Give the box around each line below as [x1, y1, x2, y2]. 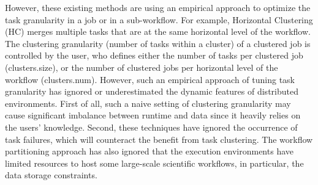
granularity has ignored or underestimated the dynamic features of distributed [5, 85, 298, 98]
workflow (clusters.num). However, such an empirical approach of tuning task [5, 73, 295, 85]
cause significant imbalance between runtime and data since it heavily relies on [5, 109, 301, 122]
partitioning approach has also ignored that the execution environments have [5, 145, 293, 158]
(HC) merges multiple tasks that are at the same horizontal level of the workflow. [5, 25, 311, 38]
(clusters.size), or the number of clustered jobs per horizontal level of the [5, 60, 278, 73]
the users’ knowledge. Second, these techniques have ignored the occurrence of [5, 120, 298, 133]
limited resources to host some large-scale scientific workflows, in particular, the [5, 156, 304, 169]
